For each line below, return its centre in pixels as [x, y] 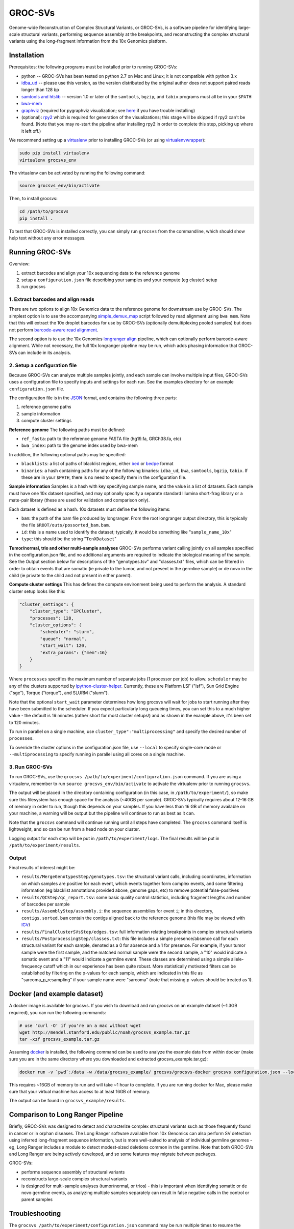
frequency [32, 966]
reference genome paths [46, 407]
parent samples [37, 1200]
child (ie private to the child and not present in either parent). [71, 576]
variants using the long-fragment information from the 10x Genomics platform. [88, 41]
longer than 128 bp [40, 90]
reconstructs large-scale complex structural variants [74, 1179]
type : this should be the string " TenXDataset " [69, 539]
